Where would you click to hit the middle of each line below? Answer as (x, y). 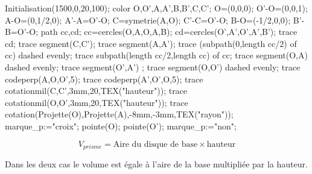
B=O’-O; (22, 32)
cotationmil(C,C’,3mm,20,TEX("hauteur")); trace (96, 91)
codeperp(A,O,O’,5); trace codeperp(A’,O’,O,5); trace (104, 79)
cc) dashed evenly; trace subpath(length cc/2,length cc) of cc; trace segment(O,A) (156, 55)
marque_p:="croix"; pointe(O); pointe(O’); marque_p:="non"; (121, 126)
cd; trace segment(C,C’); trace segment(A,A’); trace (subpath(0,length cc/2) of (151, 43)
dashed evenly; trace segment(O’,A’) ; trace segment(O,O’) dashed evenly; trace (153, 67)
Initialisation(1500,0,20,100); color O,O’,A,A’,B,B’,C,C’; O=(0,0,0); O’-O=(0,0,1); (156, 8)
